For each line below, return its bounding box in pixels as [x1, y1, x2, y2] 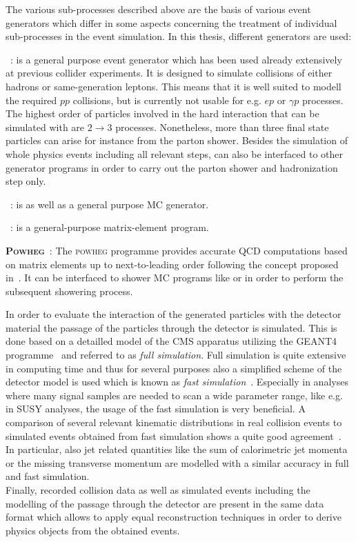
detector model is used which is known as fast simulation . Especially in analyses [6, 374, 348, 389]
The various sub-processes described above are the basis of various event [6, 2, 311, 16]
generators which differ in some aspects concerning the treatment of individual [6, 15, 337, 30]
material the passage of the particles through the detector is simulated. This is [6, 320, 337, 334]
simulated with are [6, 119, 85, 134]
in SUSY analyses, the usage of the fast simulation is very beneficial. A [6, 401, 306, 416]
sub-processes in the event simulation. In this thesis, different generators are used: [6, 29, 352, 43]
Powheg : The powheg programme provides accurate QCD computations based [6, 243, 348, 257]
